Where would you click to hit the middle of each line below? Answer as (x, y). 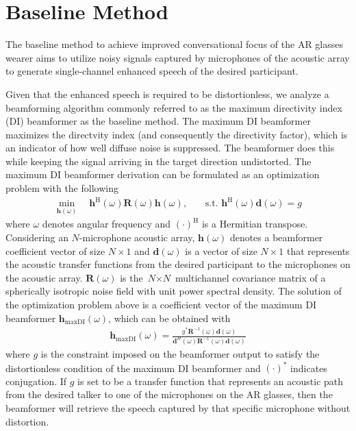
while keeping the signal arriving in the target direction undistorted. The (158, 161)
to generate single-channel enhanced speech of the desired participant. (152, 71)
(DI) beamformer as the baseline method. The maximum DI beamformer (158, 121)
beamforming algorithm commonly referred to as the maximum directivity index (174, 107)
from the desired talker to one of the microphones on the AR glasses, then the (169, 394)
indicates (309, 368)
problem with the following (62, 188)
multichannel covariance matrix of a (251, 277)
